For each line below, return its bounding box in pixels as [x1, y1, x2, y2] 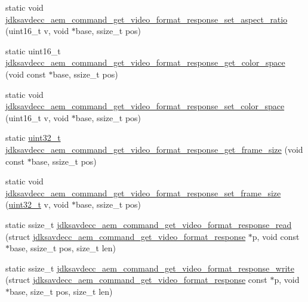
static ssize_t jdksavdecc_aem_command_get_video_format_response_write [5, 261, 294, 274]
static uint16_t [5, 44, 61, 57]
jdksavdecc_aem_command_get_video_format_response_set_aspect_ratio [5, 13, 288, 25]
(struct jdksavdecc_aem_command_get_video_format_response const [5, 273, 267, 286]
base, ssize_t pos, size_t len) [10, 242, 116, 254]
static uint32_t [5, 131, 61, 144]
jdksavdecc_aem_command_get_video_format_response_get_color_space [5, 56, 285, 69]
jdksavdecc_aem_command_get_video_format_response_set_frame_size [5, 186, 281, 199]
